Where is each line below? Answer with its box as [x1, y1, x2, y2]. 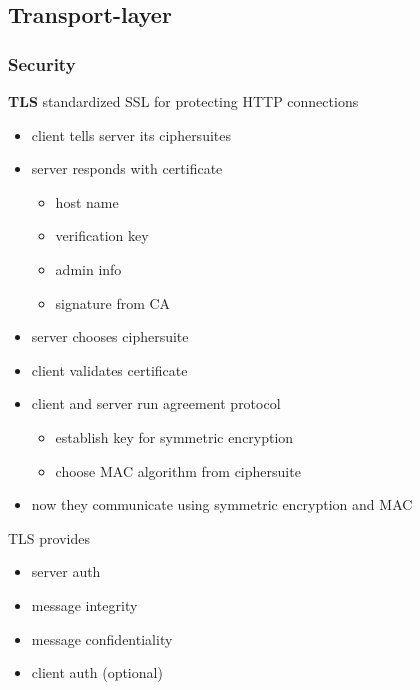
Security [8, 51, 76, 76]
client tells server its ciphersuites [31, 124, 231, 145]
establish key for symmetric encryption [55, 426, 294, 447]
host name [55, 191, 119, 212]
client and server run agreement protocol [31, 393, 281, 414]
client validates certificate [31, 359, 188, 380]
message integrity [31, 594, 138, 615]
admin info [55, 258, 122, 279]
